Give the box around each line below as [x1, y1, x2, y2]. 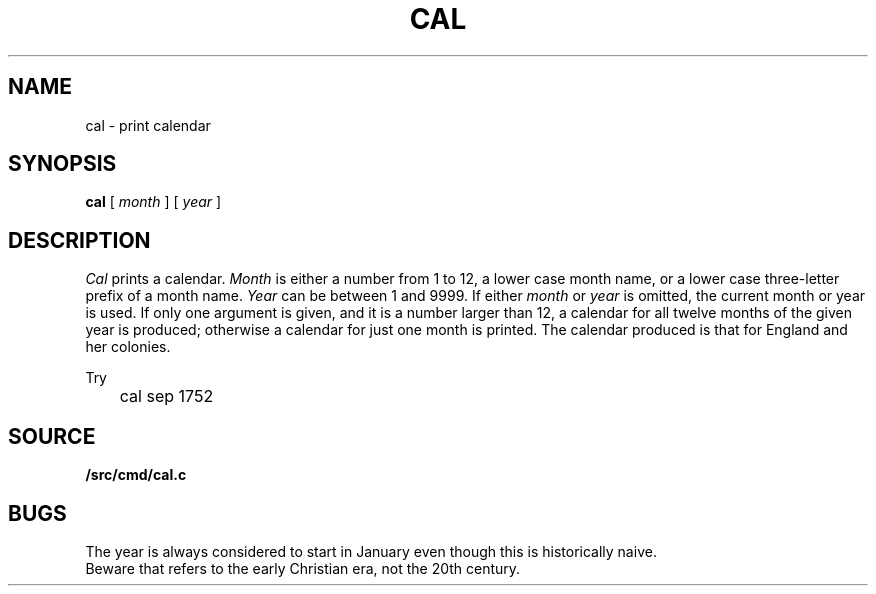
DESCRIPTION [8, 227, 151, 253]
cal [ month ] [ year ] [85, 193, 222, 211]
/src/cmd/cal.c [85, 466, 187, 484]
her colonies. [85, 338, 171, 356]
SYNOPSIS [8, 151, 117, 177]
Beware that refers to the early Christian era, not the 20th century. [85, 559, 521, 577]
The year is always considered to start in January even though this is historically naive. [85, 542, 657, 560]
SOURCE [8, 423, 96, 449]
